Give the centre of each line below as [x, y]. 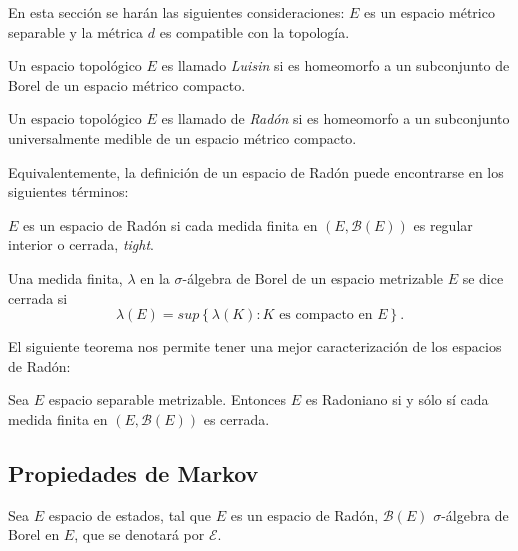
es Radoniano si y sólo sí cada [397, 399]
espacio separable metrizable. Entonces [167, 399]
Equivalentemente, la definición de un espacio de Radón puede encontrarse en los [256, 171]
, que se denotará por [139, 534]
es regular [443, 224]
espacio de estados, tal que [130, 514]
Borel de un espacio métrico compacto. [127, 84]
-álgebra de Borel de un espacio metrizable [312, 277]
